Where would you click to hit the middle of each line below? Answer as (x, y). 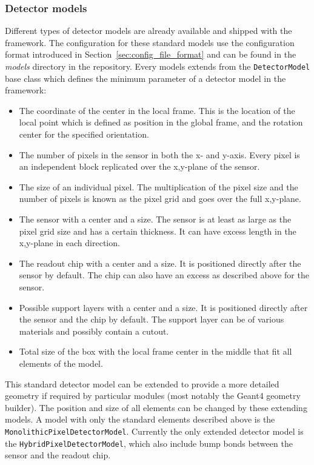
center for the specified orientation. (84, 134)
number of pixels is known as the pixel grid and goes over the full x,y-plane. (160, 199)
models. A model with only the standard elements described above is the (140, 419)
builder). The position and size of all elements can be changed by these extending (156, 407)
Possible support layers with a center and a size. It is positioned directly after (163, 307)
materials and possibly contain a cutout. (94, 331)
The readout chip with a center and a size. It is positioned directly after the (160, 263)
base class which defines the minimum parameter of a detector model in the (145, 78)
